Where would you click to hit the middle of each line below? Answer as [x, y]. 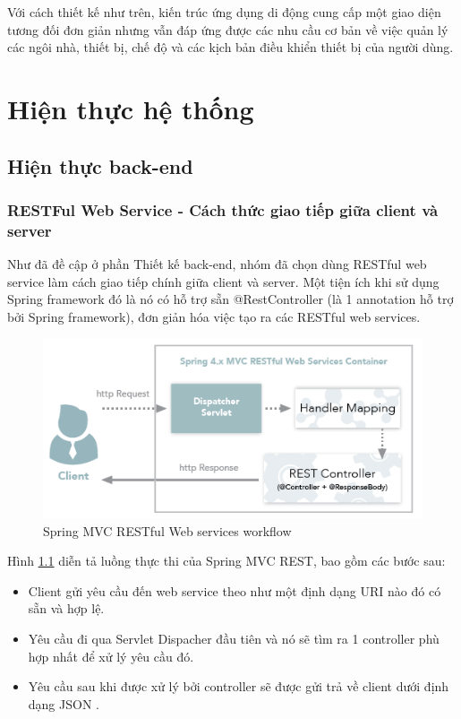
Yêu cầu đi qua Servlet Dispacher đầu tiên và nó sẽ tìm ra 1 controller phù [234, 639]
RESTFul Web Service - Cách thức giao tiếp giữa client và [223, 209]
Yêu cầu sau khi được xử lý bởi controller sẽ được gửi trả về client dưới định [239, 686]
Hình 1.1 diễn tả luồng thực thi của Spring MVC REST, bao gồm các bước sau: [226, 561]
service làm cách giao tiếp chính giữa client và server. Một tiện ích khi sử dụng [223, 281]
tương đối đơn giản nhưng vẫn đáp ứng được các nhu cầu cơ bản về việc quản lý [228, 29]
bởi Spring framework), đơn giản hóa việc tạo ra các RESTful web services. [214, 316]
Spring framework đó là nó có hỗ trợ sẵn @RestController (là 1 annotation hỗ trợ [230, 299]
